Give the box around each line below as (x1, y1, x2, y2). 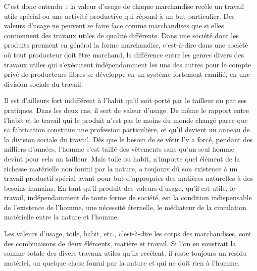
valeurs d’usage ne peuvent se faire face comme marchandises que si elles (4, 20, 224, 31)
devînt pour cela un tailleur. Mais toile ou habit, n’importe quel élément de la (4, 153, 240, 163)
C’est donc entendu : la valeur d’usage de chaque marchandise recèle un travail (4, 1, 244, 11)
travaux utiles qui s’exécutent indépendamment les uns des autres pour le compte (4, 59, 251, 69)
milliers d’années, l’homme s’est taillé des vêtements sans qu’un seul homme (4, 144, 234, 154)
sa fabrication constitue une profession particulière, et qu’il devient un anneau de (4, 124, 250, 135)
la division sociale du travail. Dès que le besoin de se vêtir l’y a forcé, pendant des (4, 134, 253, 144)
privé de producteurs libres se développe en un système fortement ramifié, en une (4, 69, 250, 79)
